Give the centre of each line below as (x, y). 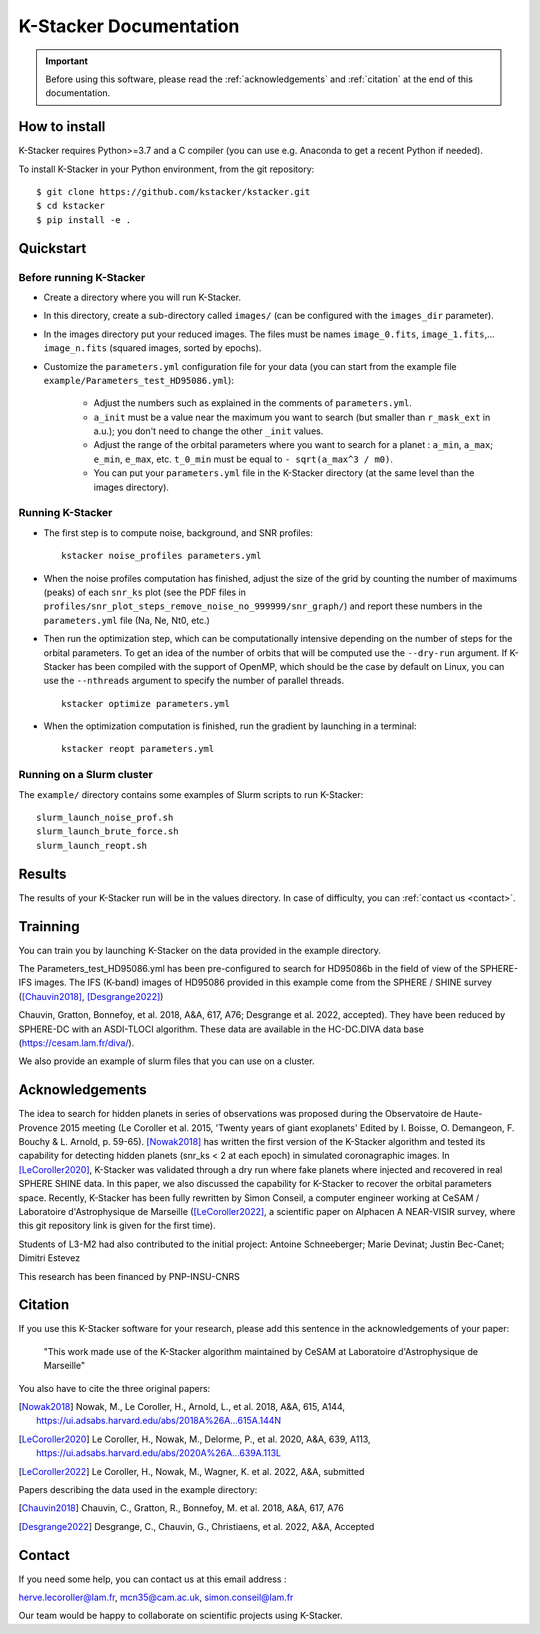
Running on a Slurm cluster (86, 775)
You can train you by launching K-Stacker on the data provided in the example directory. (200, 950)
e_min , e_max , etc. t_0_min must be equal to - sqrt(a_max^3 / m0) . (243, 459)
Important (67, 61)
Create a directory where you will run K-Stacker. (142, 297)
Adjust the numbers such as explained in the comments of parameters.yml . (252, 403)
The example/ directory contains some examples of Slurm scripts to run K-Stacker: (191, 794)
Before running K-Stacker (82, 277)
